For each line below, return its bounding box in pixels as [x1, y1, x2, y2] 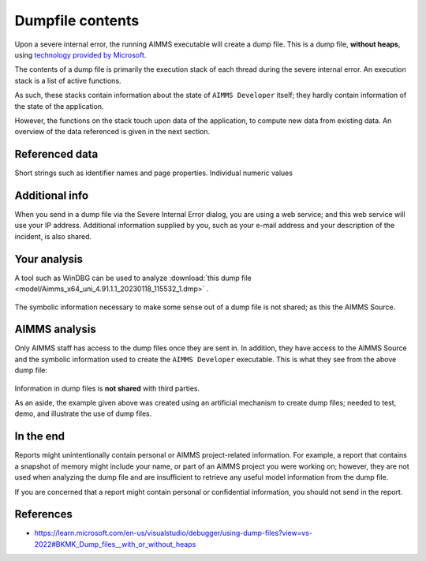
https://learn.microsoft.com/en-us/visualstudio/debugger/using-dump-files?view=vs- [34, 529, 313, 538]
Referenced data [14, 148, 99, 161]
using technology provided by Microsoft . [14, 50, 147, 59]
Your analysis [14, 252, 83, 266]
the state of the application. [14, 101, 104, 110]
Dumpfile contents [14, 12, 140, 29]
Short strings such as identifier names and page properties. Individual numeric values [14, 168, 293, 178]
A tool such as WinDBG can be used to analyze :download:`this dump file [14, 273, 252, 282]
